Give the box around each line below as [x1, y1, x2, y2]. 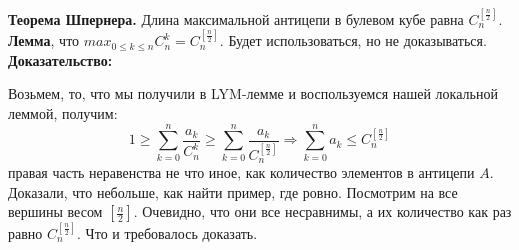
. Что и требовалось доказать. [77, 222, 258, 243]
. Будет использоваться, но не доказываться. [219, 30, 487, 51]
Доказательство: [8, 49, 113, 70]
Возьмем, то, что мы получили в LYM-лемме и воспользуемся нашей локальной [8, 83, 498, 104]
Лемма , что [8, 30, 80, 51]
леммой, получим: [8, 102, 118, 123]
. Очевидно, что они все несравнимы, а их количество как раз [133, 201, 512, 222]
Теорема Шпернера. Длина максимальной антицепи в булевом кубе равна [8, 8, 464, 29]
